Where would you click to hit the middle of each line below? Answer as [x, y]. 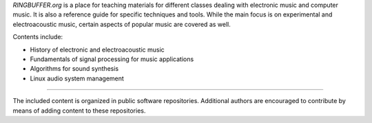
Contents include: [38, 37]
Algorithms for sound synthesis [74, 69]
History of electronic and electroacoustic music [97, 49]
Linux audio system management [77, 78]
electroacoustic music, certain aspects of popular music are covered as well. [122, 24]
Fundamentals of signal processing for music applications [112, 59]
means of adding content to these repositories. [79, 111]
